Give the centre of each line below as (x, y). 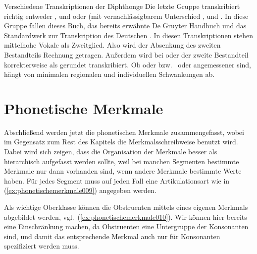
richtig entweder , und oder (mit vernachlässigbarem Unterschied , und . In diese (126, 16)
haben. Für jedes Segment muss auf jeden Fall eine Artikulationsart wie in (117, 180)
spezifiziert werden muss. (42, 246)
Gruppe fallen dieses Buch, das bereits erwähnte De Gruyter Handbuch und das (125, 26)
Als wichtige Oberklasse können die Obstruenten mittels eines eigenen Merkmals (126, 207)
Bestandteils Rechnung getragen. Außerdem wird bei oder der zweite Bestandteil (126, 54)
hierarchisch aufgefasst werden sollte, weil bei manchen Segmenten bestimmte (122, 161)
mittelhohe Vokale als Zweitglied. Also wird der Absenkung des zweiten (112, 45)
